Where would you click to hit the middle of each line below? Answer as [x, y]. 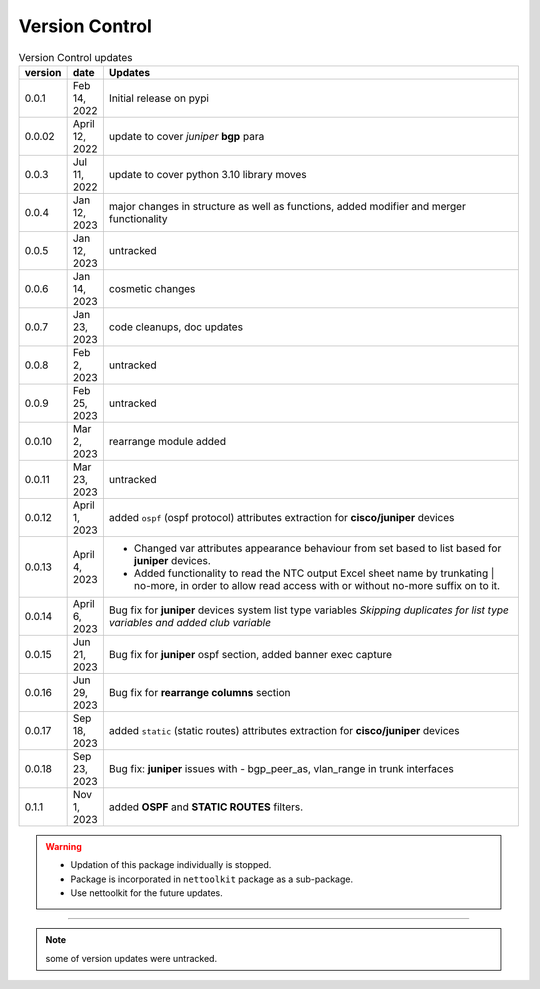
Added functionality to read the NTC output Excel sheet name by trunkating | [314, 573]
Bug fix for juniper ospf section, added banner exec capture [250, 654]
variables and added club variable [190, 622]
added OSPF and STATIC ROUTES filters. [206, 807]
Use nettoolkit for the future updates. [147, 893]
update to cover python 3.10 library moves [207, 174]
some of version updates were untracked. [131, 958]
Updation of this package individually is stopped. [171, 865]
